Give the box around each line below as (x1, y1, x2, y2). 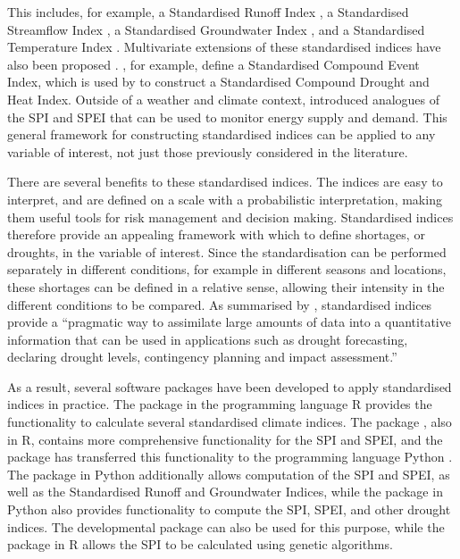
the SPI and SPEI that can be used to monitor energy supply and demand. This (7, 107, 447, 126)
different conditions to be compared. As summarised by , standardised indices (7, 295, 432, 313)
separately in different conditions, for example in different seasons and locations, (7, 260, 447, 279)
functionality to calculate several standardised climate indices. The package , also (7, 413, 452, 431)
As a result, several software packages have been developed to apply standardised (7, 377, 452, 396)
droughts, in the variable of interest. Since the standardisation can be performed (7, 242, 447, 261)
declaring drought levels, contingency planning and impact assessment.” (7, 347, 397, 366)
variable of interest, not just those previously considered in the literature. (7, 142, 408, 161)
